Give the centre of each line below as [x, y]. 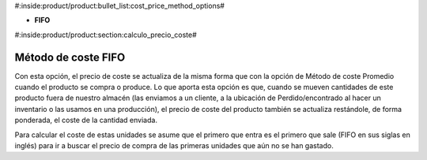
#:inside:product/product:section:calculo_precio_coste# [106, 35]
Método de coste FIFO [70, 57]
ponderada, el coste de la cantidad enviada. [86, 120]
